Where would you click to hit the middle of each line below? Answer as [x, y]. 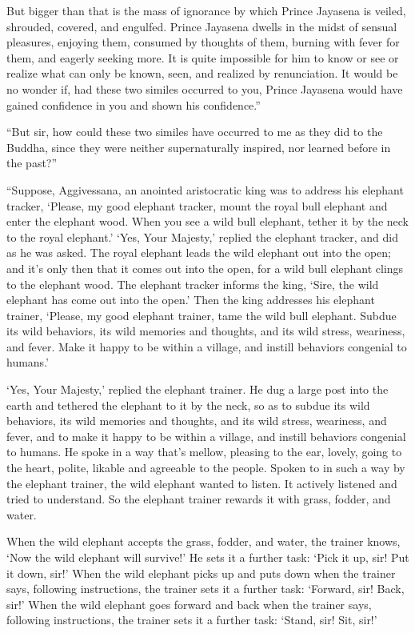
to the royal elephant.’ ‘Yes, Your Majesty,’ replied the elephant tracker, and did [202, 236]
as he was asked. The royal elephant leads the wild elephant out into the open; [199, 252]
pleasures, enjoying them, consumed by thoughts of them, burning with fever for [203, 42]
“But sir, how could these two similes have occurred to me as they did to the [195, 132]
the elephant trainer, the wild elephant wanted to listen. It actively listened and [202, 483]
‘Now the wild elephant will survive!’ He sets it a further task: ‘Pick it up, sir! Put [208, 557]
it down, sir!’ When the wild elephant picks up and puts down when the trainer [201, 573]
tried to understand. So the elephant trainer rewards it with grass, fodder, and [199, 499]
